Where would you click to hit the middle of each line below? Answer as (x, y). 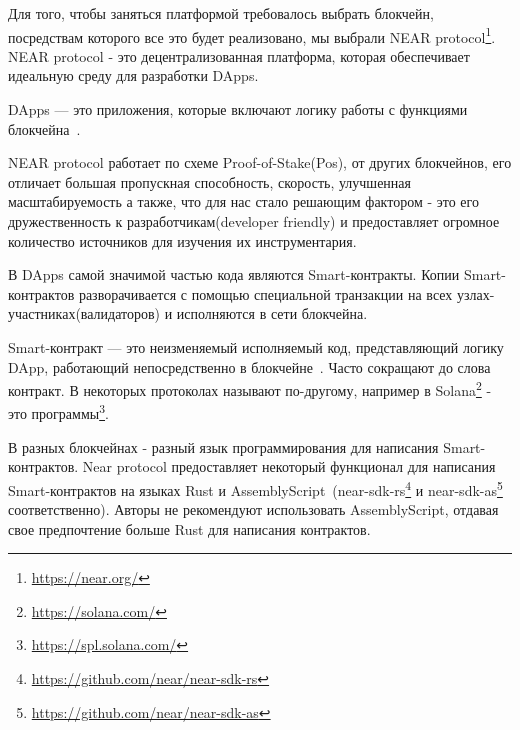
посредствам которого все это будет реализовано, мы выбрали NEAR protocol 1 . (252, 35)
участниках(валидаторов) (84, 313)
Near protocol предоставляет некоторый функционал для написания (289, 466)
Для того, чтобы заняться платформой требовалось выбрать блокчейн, (221, 13)
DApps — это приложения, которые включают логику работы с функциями (238, 109)
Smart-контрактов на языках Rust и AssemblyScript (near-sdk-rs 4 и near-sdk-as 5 (255, 488)
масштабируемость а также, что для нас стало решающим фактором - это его (243, 201)
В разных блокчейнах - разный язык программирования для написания (223, 446)
